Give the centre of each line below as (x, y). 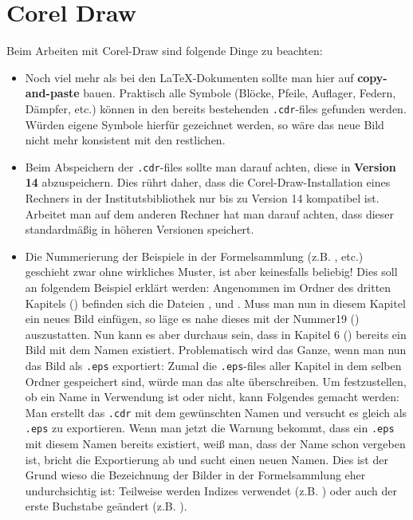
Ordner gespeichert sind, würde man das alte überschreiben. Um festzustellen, (216, 381)
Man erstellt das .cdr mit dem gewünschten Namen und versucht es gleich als (216, 412)
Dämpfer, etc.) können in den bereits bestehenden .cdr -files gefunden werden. (216, 108)
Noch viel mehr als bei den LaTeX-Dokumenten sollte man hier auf (189, 77)
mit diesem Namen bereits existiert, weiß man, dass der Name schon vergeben (215, 444)
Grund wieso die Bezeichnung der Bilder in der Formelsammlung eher (195, 475)
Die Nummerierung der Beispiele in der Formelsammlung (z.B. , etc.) (194, 256)
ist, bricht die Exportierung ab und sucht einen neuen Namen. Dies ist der (206, 459)
